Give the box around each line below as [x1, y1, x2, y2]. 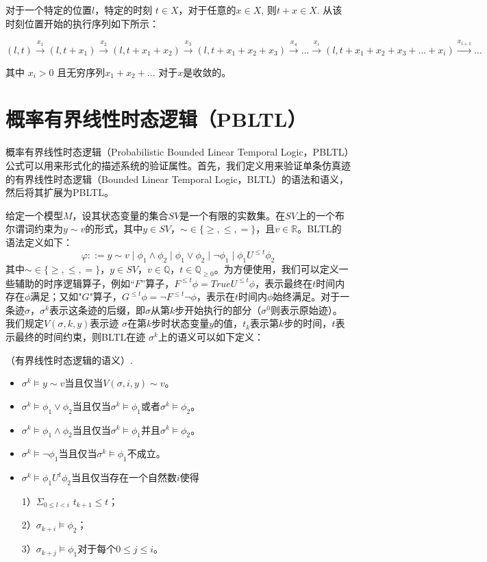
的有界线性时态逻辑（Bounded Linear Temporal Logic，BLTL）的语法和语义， [5, 171, 349, 186]
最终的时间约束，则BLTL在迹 [14, 329, 146, 343]
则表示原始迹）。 [270, 302, 342, 317]
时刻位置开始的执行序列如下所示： [5, 16, 159, 30]
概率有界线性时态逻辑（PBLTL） [5, 105, 307, 133]
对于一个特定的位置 [5, 3, 92, 16]
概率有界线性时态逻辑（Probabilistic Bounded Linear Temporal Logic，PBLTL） [5, 145, 349, 159]
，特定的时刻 [95, 3, 153, 16]
